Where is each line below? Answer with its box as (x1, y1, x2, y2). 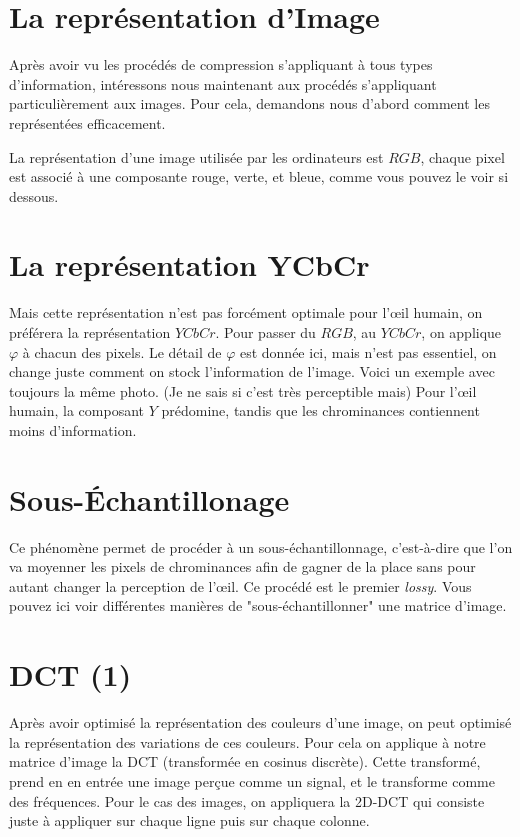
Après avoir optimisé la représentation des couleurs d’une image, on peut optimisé (9, 712, 512, 733)
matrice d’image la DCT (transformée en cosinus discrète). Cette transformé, (9, 751, 481, 772)
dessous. (9, 185, 59, 206)
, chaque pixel (420, 146, 505, 167)
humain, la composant (9, 400, 145, 421)
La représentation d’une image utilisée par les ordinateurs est (9, 146, 384, 167)
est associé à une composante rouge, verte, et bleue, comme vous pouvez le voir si (9, 166, 509, 187)
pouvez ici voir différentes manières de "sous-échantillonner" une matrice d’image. (9, 595, 507, 616)
